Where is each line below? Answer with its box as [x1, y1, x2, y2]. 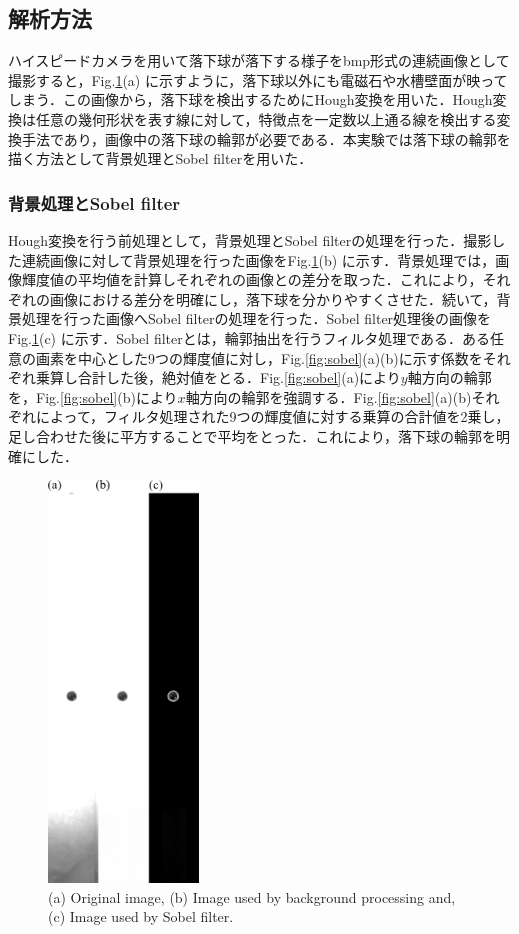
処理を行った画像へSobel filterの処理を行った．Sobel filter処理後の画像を [21, 308, 492, 329]
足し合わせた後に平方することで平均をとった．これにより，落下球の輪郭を [8, 425, 496, 446]
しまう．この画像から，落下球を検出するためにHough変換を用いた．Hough [8, 89, 493, 110]
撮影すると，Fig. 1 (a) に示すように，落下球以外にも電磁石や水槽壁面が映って [8, 69, 508, 90]
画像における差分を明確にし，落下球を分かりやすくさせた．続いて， [49, 288, 497, 309]
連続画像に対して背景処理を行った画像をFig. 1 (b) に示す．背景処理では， [21, 249, 496, 270]
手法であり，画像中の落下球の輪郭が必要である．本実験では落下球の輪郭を [21, 128, 511, 149]
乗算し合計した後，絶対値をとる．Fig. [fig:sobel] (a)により [35, 367, 401, 388]
